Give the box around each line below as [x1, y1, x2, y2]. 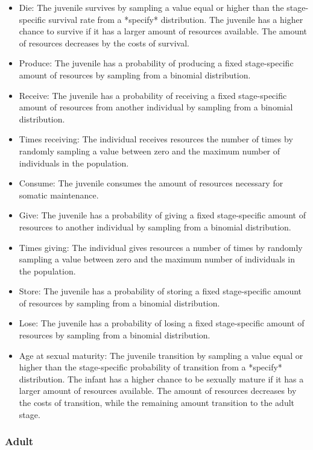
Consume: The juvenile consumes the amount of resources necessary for [19, 177, 283, 189]
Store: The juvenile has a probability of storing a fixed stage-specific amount [19, 285, 302, 297]
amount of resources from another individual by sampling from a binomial [19, 101, 293, 113]
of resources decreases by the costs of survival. [19, 36, 189, 49]
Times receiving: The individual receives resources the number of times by [19, 133, 293, 145]
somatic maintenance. [19, 188, 99, 201]
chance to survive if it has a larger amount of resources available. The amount [19, 25, 308, 37]
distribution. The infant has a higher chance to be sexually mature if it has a [19, 372, 304, 385]
